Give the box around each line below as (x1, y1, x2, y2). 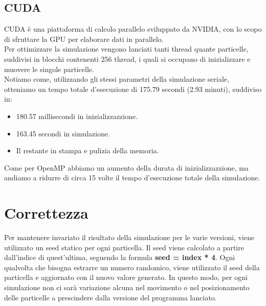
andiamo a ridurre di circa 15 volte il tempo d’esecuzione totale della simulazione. (4, 172, 260, 183)
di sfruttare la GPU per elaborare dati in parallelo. (4, 33, 164, 44)
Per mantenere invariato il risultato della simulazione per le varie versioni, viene (4, 232, 255, 243)
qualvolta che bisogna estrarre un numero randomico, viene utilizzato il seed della (4, 262, 260, 272)
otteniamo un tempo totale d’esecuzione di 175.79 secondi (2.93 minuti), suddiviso (4, 83, 262, 94)
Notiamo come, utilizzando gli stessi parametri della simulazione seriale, (4, 74, 229, 84)
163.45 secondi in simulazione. (16, 128, 110, 138)
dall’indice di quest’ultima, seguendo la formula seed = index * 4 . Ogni (4, 252, 235, 263)
